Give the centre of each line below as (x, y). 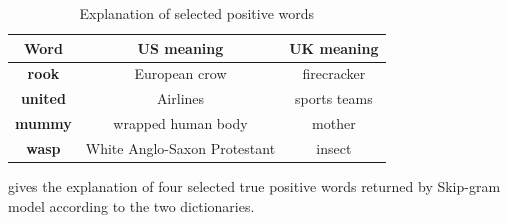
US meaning (180, 47)
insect (334, 147)
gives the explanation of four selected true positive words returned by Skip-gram (254, 186)
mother (334, 123)
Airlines (180, 98)
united (43, 98)
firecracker (334, 73)
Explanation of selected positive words (197, 13)
